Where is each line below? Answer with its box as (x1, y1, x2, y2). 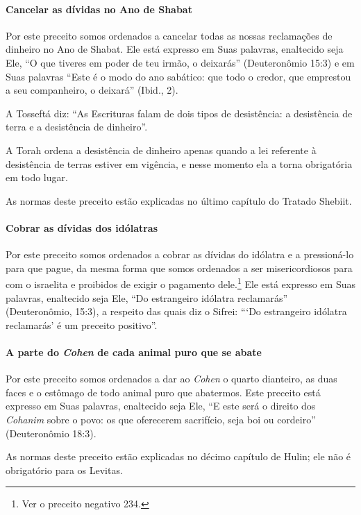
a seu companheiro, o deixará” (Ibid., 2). (6, 83, 178, 97)
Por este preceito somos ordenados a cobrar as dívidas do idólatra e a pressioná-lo (6, 247, 354, 262)
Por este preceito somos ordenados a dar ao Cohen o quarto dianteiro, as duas (6, 371, 337, 386)
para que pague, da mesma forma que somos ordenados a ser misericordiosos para (6, 260, 353, 275)
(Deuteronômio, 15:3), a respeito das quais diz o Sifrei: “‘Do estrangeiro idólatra (6, 304, 347, 319)
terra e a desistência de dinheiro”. (6, 119, 148, 134)
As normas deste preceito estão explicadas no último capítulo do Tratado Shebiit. (6, 193, 352, 208)
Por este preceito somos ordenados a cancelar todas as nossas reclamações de (6, 28, 333, 42)
